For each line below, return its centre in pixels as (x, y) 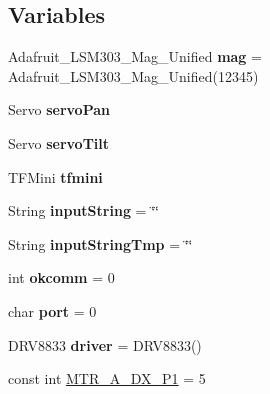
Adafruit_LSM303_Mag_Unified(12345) (133, 75)
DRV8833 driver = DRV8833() (105, 344)
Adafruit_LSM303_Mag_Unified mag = (135, 56)
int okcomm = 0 (61, 277)
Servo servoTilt (59, 142)
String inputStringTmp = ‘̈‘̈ (100, 243)
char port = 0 (52, 310)
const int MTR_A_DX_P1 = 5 (107, 378)
